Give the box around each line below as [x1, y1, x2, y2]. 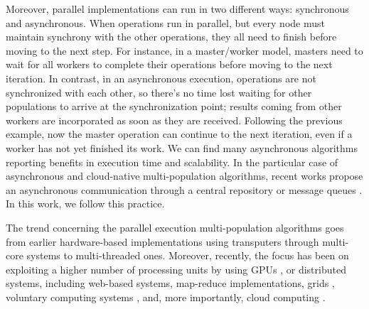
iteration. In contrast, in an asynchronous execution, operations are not [6, 70, 316, 85]
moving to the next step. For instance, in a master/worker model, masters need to [6, 43, 363, 58]
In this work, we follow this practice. [6, 196, 165, 211]
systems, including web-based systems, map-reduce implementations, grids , [6, 276, 335, 291]
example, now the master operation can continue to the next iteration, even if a [6, 126, 353, 141]
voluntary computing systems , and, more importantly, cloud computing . [6, 289, 326, 304]
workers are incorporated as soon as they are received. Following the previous [6, 112, 343, 127]
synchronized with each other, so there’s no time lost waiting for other [6, 85, 312, 99]
